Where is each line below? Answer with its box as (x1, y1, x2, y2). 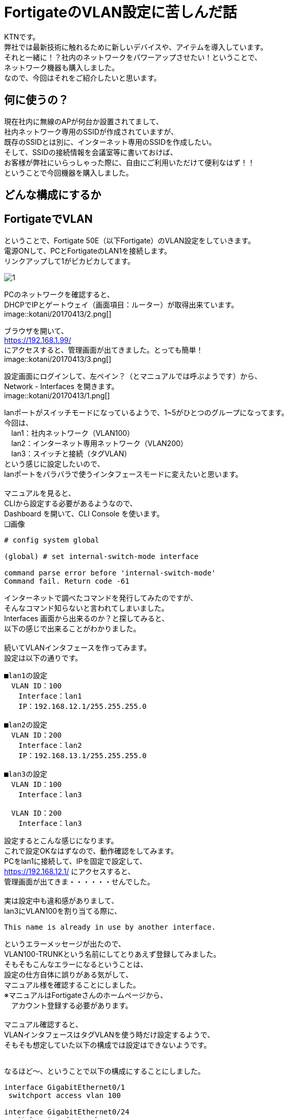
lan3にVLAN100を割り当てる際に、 (4, 906, 121, 915)
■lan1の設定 (4, 671, 48, 680)
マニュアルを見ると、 (4, 488, 76, 497)
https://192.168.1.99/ (4, 335, 71, 344)
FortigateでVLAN (4, 213, 93, 226)
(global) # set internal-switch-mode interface (4, 552, 199, 561)
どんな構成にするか (4, 188, 101, 202)
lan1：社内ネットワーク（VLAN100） (11, 428, 134, 437)
